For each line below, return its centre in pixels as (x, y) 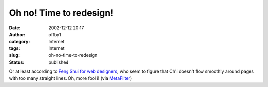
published (59, 62)
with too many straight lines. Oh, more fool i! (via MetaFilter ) (70, 78)
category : (20, 42)
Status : (17, 62)
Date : (15, 28)
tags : (15, 48)
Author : (17, 34)
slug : (14, 55)
